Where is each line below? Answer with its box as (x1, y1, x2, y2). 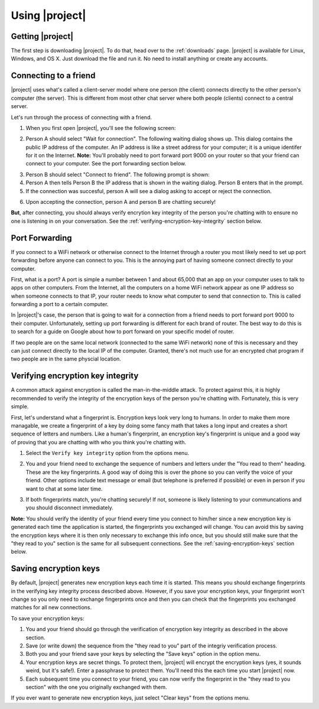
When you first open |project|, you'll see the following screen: (25, 124, 176, 131)
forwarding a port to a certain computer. (11, 301, 109, 308)
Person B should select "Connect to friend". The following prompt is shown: (25, 171, 210, 178)
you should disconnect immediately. (25, 504, 113, 511)
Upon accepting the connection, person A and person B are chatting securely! (25, 199, 216, 206)
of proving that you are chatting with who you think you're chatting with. (11, 438, 187, 445)
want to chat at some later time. (25, 485, 103, 492)
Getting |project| (11, 31, 74, 41)
